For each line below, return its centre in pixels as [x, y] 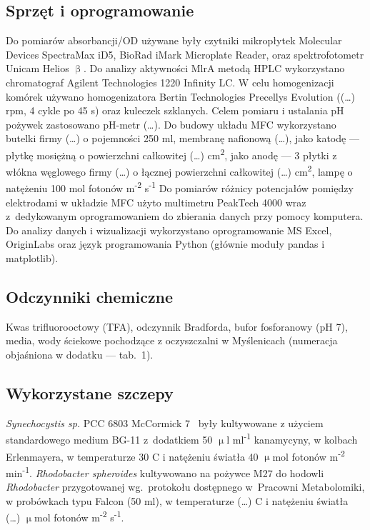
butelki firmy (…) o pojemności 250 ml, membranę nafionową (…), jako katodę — [182, 138]
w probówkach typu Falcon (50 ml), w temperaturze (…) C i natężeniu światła [177, 500]
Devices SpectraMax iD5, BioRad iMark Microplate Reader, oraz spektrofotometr [185, 54]
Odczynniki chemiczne [90, 297]
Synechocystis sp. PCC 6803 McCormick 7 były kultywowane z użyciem [165, 422]
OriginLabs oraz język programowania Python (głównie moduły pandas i [165, 244]
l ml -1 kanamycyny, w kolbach [292, 439]
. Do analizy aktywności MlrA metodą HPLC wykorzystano [214, 68]
